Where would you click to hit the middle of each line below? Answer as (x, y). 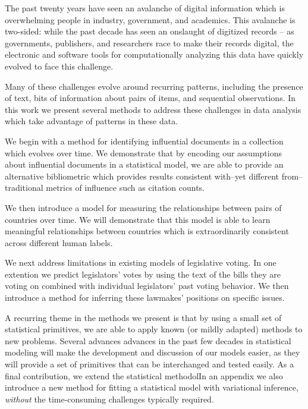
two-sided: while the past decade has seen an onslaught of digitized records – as (150, 31)
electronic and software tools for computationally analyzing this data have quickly (154, 54)
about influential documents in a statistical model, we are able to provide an (144, 164)
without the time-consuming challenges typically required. (109, 399)
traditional (24, 188)
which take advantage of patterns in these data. (92, 121)
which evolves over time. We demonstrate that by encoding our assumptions (143, 152)
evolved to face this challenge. (59, 66)
